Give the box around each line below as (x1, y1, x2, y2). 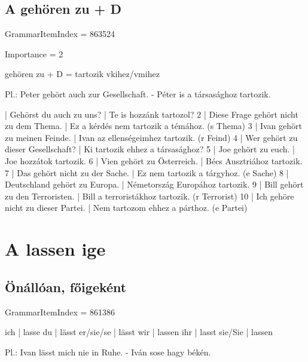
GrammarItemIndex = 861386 (5, 305, 115, 318)
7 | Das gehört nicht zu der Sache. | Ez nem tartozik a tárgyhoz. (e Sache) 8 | (5, 166, 289, 179)
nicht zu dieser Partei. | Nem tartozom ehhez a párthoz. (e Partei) (5, 201, 248, 214)
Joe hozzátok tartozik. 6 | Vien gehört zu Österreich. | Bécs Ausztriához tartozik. (5, 154, 303, 167)
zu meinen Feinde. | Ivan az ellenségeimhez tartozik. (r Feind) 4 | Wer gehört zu (5, 131, 298, 143)
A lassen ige (5, 237, 106, 261)
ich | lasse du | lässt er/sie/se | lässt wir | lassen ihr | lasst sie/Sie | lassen (5, 326, 273, 338)
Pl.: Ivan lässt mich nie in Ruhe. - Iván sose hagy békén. (5, 345, 211, 358)
